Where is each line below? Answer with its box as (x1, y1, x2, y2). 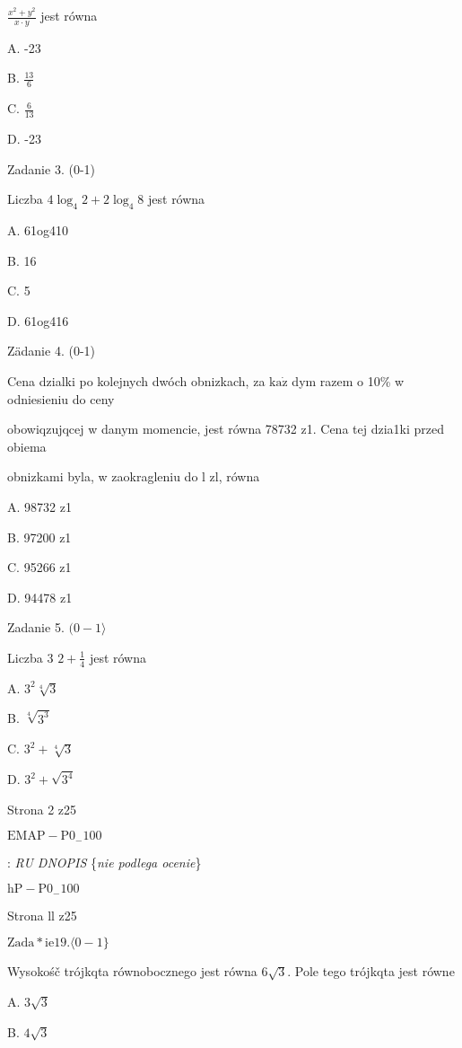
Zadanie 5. (7, 618, 65, 637)
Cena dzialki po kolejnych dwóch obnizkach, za (7, 372, 266, 391)
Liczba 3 (7, 647, 54, 666)
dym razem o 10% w (292, 372, 405, 391)
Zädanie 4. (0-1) (7, 341, 95, 360)
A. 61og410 (7, 221, 69, 240)
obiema (7, 436, 47, 455)
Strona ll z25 (7, 905, 77, 924)
